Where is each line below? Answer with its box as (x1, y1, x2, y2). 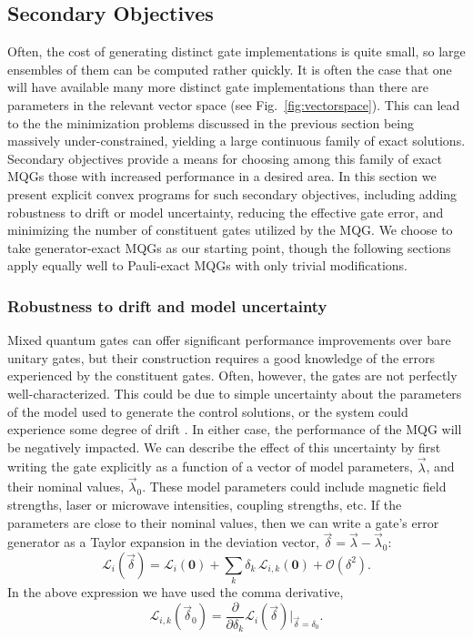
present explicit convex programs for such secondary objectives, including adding (7, 184, 458, 203)
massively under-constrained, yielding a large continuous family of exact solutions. (7, 131, 466, 150)
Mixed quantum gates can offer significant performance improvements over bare (7, 330, 451, 350)
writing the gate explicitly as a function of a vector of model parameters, (7, 457, 413, 476)
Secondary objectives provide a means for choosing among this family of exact (7, 148, 442, 167)
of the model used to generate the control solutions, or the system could (7, 401, 408, 421)
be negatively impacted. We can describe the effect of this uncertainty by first (7, 437, 441, 456)
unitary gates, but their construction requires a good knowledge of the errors (7, 348, 436, 367)
